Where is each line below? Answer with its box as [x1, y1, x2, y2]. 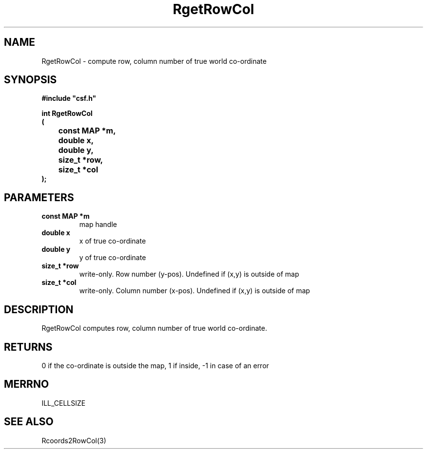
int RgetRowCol [41, 109, 93, 118]
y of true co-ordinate [79, 253, 146, 262]
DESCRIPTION [4, 303, 74, 316]
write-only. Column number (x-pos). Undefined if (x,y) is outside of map [79, 286, 310, 295]
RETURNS [4, 340, 53, 353]
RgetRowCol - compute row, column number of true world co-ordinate [41, 57, 267, 65]
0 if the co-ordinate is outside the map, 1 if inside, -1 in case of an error [41, 361, 269, 370]
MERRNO [4, 378, 49, 391]
